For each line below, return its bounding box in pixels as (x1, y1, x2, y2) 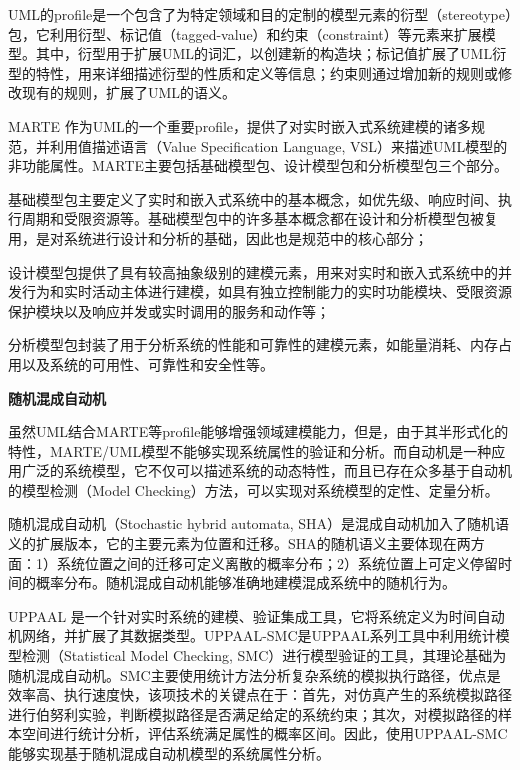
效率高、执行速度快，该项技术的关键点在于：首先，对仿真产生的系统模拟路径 (8, 684, 512, 705)
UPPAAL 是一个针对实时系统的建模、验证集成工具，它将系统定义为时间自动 (8, 605, 505, 626)
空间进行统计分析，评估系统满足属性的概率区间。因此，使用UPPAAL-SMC (21, 723, 508, 744)
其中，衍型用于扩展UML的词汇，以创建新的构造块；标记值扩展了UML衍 (35, 43, 507, 64)
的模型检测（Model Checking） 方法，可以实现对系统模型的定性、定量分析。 (8, 479, 499, 500)
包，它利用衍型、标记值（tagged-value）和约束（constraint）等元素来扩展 (8, 23, 482, 44)
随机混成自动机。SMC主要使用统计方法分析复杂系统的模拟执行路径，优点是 (8, 664, 501, 685)
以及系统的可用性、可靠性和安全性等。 (21, 353, 274, 374)
